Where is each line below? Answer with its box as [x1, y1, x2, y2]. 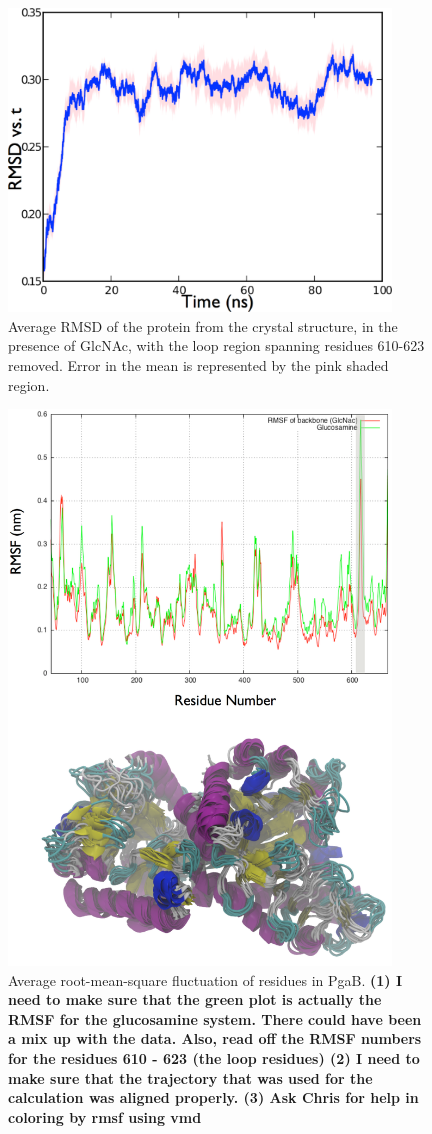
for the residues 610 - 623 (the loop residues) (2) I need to [8, 1048, 420, 1069]
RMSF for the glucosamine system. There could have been [8, 1008, 422, 1029]
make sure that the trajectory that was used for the [8, 1067, 373, 1088]
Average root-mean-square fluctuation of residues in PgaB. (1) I [8, 969, 403, 990]
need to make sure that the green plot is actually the [8, 989, 382, 1010]
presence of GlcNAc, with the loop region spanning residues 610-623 [8, 335, 425, 356]
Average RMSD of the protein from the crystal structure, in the [8, 315, 398, 336]
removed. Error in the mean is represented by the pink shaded [8, 354, 389, 375]
